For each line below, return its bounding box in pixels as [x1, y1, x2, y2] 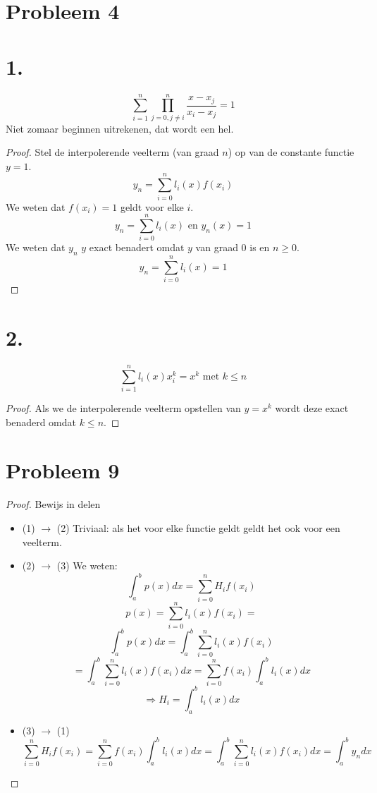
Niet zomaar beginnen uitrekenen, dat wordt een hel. [6, 121, 234, 135]
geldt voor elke [120, 199, 184, 214]
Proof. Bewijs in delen [6, 497, 101, 511]
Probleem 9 [6, 456, 120, 485]
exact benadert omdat [89, 240, 185, 255]
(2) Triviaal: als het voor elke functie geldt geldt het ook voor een [56, 520, 340, 535]
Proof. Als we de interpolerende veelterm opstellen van [6, 401, 241, 416]
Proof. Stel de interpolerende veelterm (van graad [6, 145, 219, 159]
